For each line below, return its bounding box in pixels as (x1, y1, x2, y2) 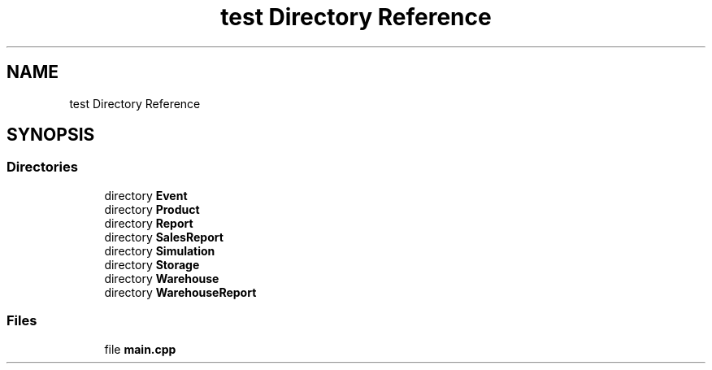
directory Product (104, 202, 200, 216)
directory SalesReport (104, 229, 224, 244)
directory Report (104, 215, 193, 230)
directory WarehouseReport (104, 285, 257, 299)
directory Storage (104, 257, 200, 272)
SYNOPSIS (7, 124, 95, 146)
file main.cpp (104, 342, 176, 356)
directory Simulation (104, 243, 215, 258)
